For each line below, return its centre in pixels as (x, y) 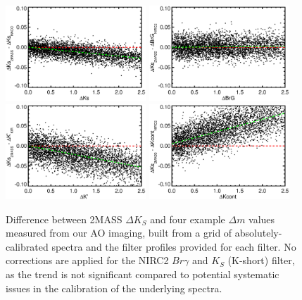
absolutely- (258, 233)
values (262, 219)
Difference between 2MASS (64, 219)
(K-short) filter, (261, 260)
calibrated (27, 246)
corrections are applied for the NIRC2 (87, 260)
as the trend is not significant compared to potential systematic (143, 274)
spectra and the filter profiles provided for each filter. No (174, 246)
